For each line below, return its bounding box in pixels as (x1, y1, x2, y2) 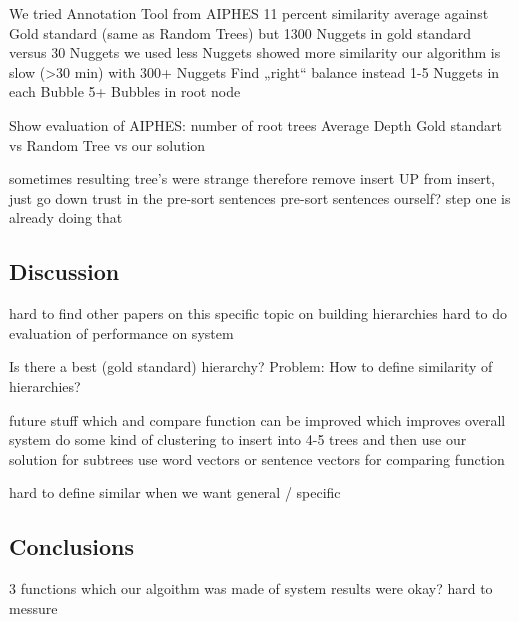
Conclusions (9, 531, 135, 562)
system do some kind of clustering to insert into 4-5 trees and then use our (9, 429, 467, 450)
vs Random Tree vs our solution (9, 134, 206, 155)
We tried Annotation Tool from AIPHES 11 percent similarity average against (9, 3, 489, 23)
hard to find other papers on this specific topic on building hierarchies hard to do (9, 303, 507, 324)
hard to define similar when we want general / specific (9, 482, 341, 503)
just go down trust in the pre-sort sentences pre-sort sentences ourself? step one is (9, 187, 511, 208)
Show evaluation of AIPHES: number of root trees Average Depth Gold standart (9, 114, 503, 135)
